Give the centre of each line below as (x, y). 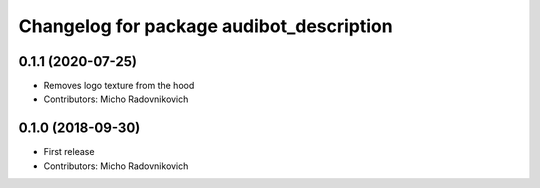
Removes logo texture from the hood (119, 86)
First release (69, 152)
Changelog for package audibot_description (206, 26)
